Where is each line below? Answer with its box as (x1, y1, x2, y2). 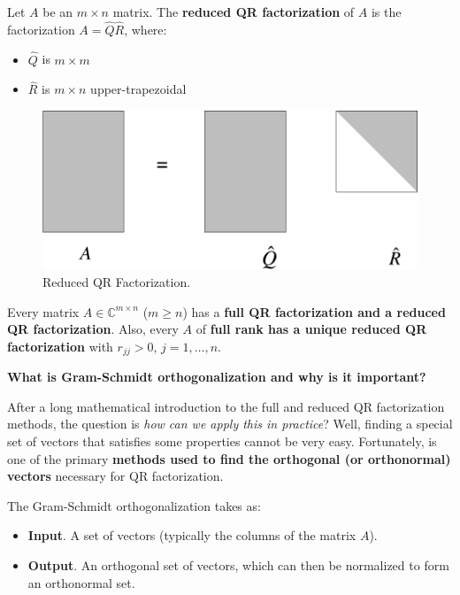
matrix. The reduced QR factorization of (112, 3, 355, 20)
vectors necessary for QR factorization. (7, 467, 224, 485)
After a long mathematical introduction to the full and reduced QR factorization (7, 397, 445, 415)
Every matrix (7, 302, 80, 321)
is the (371, 3, 402, 20)
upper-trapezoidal (90, 80, 187, 98)
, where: (124, 19, 167, 38)
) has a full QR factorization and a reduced (182, 302, 446, 321)
